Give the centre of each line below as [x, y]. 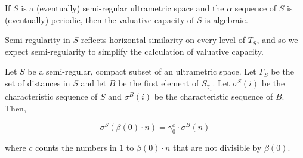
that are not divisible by [217, 148]
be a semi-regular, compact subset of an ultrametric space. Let [142, 71]
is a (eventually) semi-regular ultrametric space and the [123, 8]
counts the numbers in [76, 148]
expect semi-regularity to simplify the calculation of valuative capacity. [134, 51]
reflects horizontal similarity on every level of [163, 40]
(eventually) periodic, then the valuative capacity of [100, 19]
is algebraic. [226, 19]
